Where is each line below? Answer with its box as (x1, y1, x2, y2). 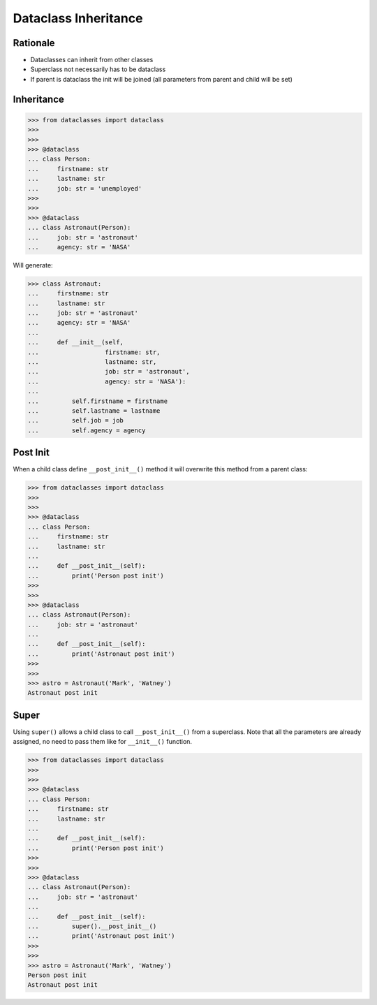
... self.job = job (27, 416, 124, 425)
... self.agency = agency (27, 426, 146, 434)
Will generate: (13, 261, 53, 269)
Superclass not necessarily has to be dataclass (30, 65, 166, 73)
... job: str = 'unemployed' (27, 184, 142, 192)
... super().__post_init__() (27, 922, 157, 930)
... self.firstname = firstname (27, 397, 168, 405)
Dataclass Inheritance (13, 10, 143, 26)
